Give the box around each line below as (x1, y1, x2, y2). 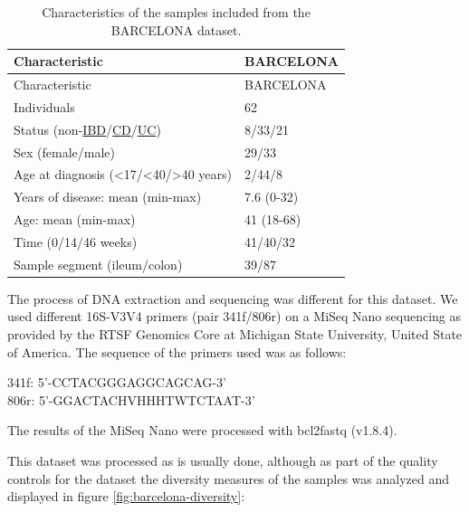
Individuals (14, 97, 75, 116)
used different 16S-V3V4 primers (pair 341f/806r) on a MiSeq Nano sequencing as (7, 307, 462, 326)
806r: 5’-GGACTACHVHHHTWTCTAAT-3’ (7, 390, 255, 409)
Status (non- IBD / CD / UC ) (14, 119, 161, 138)
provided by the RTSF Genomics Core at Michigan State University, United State (7, 325, 463, 344)
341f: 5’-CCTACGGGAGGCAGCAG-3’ (7, 373, 226, 392)
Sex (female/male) (14, 142, 115, 161)
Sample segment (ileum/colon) (14, 254, 183, 273)
